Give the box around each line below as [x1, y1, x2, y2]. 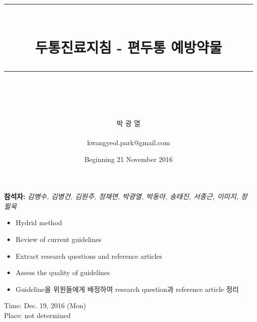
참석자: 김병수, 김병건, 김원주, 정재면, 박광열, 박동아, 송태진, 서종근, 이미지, [4, 191, 239, 201]
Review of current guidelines [15, 234, 102, 244]
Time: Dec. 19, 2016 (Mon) [4, 300, 86, 311]
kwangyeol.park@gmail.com [87, 137, 170, 147]
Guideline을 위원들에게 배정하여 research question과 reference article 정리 [15, 283, 239, 294]
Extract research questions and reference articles [15, 250, 163, 261]
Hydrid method [15, 217, 62, 228]
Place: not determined [4, 310, 71, 320]
